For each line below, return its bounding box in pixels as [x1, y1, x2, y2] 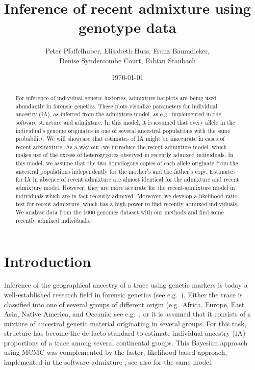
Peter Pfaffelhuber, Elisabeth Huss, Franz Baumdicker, [45, 46, 210, 56]
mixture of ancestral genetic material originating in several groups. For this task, [4, 318, 247, 328]
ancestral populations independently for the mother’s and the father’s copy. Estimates [15, 167, 235, 175]
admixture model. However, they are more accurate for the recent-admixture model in [15, 184, 235, 192]
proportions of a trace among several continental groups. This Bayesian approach [4, 337, 248, 347]
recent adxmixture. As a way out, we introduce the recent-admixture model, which [15, 142, 227, 151]
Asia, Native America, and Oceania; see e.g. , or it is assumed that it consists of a [4, 309, 251, 319]
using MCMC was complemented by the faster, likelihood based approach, [4, 347, 227, 357]
